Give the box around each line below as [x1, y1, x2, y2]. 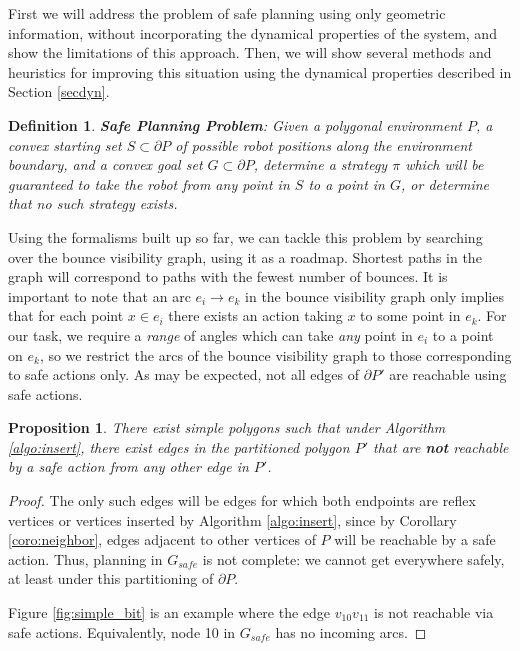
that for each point [8, 305, 124, 326]
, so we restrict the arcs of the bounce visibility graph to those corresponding [39, 344, 512, 365]
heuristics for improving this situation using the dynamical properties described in [8, 61, 512, 82]
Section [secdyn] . [8, 81, 110, 102]
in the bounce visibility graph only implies [245, 285, 504, 306]
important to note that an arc [8, 285, 191, 306]
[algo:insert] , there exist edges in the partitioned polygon [8, 436, 350, 457]
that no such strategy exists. [8, 193, 178, 214]
